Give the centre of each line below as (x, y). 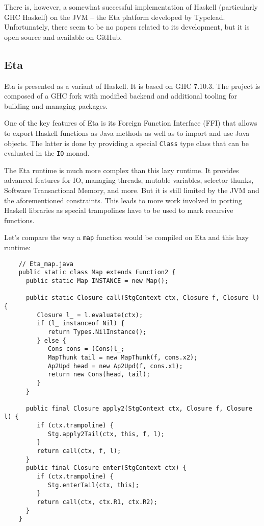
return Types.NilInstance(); (97, 332)
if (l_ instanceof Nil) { (81, 324)
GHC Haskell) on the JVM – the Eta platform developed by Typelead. (115, 17)
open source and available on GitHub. (63, 37)
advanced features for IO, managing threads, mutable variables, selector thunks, (129, 180)
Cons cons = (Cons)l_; (86, 349)
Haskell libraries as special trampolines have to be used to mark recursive (119, 210)
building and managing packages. (56, 105)
